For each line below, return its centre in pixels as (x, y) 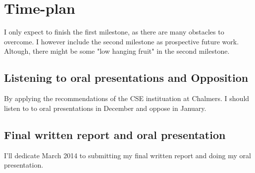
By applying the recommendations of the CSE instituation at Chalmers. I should (127, 98)
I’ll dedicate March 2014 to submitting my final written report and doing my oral (127, 155)
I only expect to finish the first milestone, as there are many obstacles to (114, 32)
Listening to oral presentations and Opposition (126, 78)
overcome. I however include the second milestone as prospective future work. (122, 41)
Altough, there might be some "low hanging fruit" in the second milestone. (117, 51)
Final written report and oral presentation (115, 134)
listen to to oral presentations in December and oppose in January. (105, 108)
